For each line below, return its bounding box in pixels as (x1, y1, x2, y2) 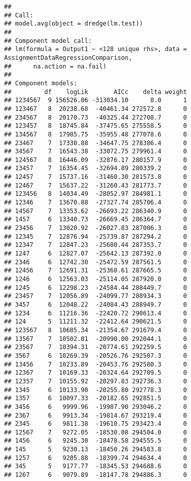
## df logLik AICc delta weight (4, 88, 187, 96)
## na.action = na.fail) (4, 62, 107, 70)
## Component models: (4, 79, 78, 87)
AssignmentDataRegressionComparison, (4, 54, 132, 61)
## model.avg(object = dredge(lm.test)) (4, 20, 144, 28)
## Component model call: (4, 37, 92, 44)
